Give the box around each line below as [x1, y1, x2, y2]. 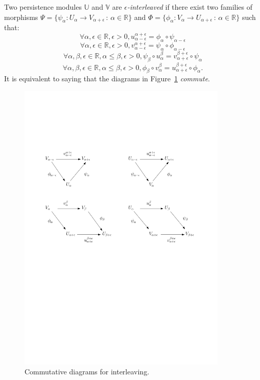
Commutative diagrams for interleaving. [25, 366, 150, 377]
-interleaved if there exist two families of [127, 2, 253, 12]
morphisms [4, 11, 38, 22]
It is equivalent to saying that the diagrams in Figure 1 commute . [4, 73, 210, 84]
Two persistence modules [4, 2, 82, 12]
